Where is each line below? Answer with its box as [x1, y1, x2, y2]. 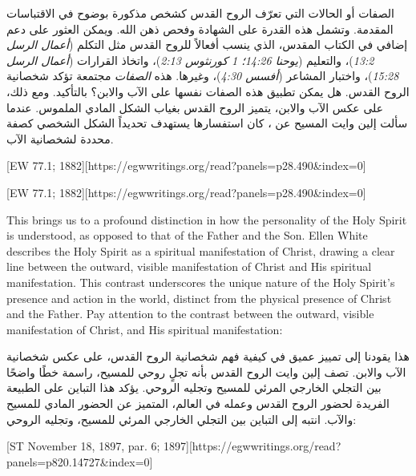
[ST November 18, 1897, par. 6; [6, 438, 160, 454]
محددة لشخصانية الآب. [6, 130, 114, 147]
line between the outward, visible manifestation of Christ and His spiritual [6, 258, 372, 275]
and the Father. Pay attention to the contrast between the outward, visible [6, 305, 374, 322]
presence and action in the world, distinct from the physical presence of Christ [6, 289, 392, 306]
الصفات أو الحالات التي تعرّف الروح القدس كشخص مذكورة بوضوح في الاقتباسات [6, 5, 394, 21]
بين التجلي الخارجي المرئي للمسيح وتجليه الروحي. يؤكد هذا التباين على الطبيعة [6, 379, 382, 396]
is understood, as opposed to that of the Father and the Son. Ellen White [6, 227, 368, 244]
